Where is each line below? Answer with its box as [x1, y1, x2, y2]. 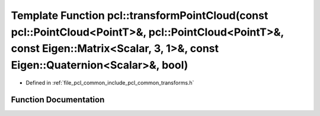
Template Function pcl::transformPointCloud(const [11, 9, 268, 22]
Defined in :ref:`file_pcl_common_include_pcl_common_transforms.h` [25, 79, 194, 86]
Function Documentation [11, 95, 105, 105]
